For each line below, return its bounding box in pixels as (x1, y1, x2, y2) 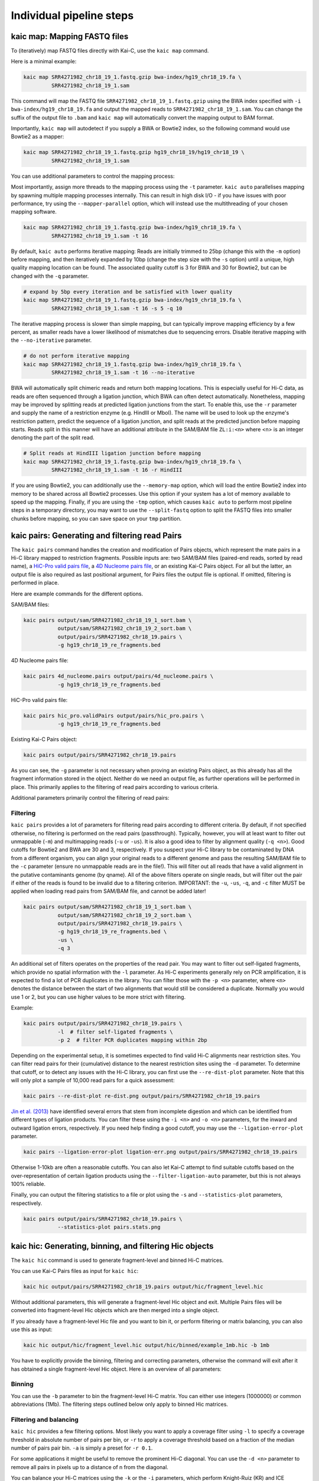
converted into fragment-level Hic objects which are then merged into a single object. (11, 1307, 219, 1314)
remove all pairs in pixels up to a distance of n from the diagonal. (11, 1463, 168, 1470)
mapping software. (11, 208, 57, 216)
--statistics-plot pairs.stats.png (57, 1224, 161, 1230)
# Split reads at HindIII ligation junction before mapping (23, 450, 201, 457)
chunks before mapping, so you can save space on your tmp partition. (11, 515, 182, 522)
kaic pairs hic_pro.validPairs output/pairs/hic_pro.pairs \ (23, 712, 204, 719)
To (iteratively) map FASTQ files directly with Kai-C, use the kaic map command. (11, 47, 209, 55)
